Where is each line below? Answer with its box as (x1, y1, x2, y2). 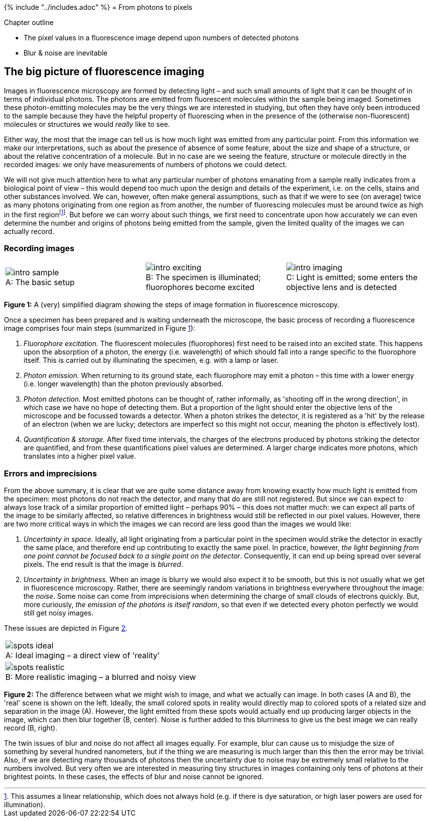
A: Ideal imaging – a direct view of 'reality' (5, 650, 160, 660)
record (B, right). (4, 724, 57, 732)
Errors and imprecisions (4, 468, 97, 478)
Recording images (4, 243, 75, 253)
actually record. (4, 227, 54, 235)
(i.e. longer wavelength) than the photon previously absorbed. (24, 380, 224, 388)
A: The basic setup (5, 277, 75, 288)
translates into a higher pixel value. (24, 452, 136, 461)
